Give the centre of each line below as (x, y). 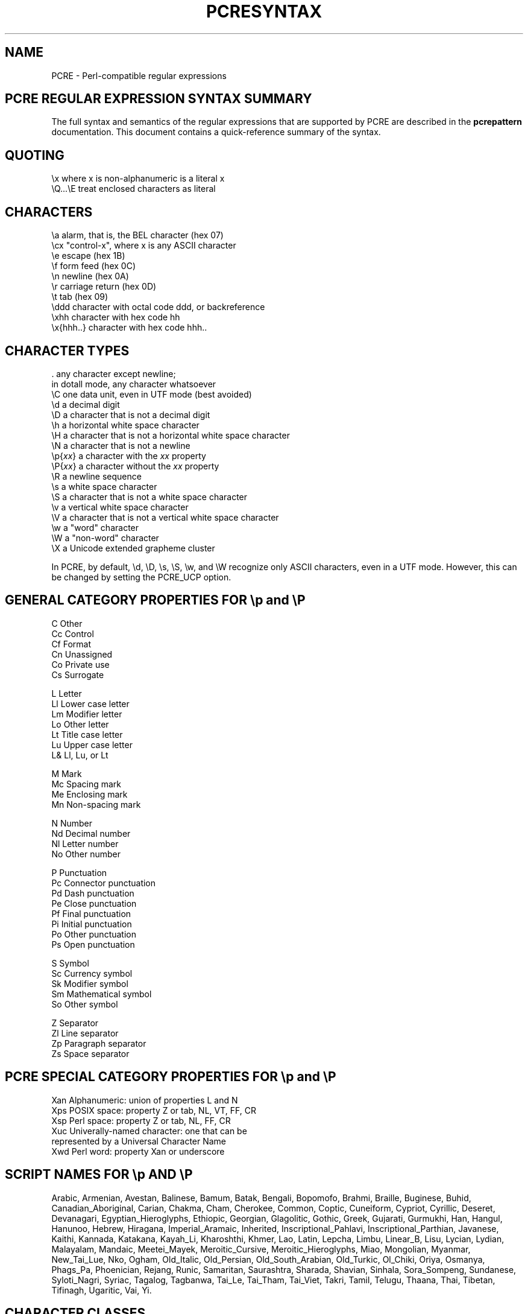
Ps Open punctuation (93, 944)
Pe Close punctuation (94, 903)
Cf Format (71, 644)
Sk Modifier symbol (90, 983)
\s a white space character (104, 486)
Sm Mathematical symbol (102, 994)
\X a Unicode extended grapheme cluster (133, 548)
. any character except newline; (114, 373)
